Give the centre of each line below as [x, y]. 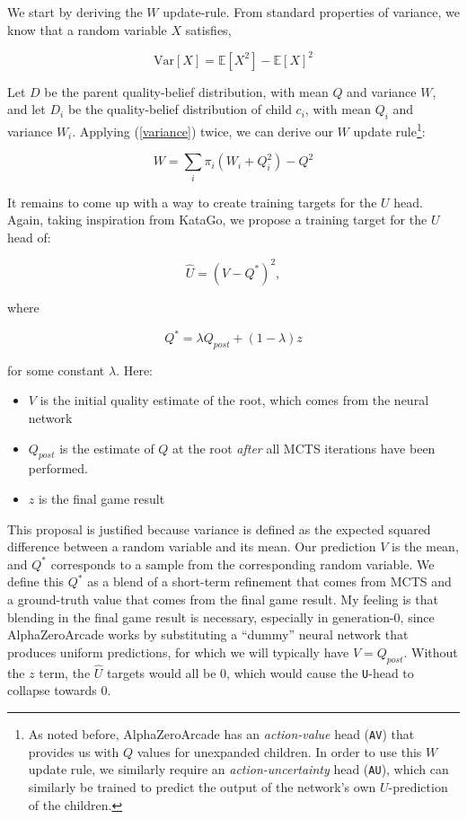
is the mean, [425, 546]
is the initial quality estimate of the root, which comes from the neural [234, 400]
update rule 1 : [389, 130]
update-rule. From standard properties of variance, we [312, 12]
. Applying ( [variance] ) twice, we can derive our [203, 131]
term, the [65, 672]
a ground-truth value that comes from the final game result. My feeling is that [223, 599]
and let [26, 109]
